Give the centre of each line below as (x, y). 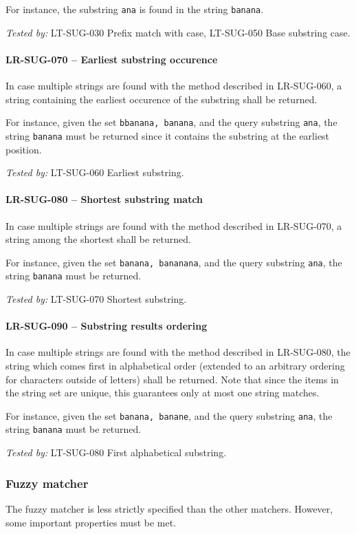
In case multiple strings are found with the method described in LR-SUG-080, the (178, 352)
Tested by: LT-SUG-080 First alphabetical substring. (116, 452)
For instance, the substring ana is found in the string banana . (135, 9)
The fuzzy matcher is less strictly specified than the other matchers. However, (169, 508)
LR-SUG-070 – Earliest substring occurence (112, 59)
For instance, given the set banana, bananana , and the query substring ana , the (174, 262)
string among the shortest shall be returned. (98, 239)
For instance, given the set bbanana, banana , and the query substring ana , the (171, 122)
